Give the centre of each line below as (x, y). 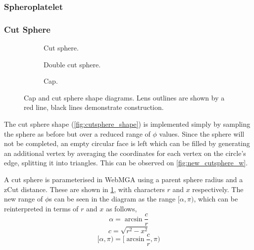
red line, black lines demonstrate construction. (94, 107)
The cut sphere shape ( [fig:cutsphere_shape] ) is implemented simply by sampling (127, 124)
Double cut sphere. (72, 64)
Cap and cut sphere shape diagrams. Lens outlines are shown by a (124, 97)
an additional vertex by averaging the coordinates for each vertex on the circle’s (125, 153)
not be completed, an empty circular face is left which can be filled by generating (127, 143)
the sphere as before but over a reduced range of (77, 133)
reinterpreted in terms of (41, 208)
